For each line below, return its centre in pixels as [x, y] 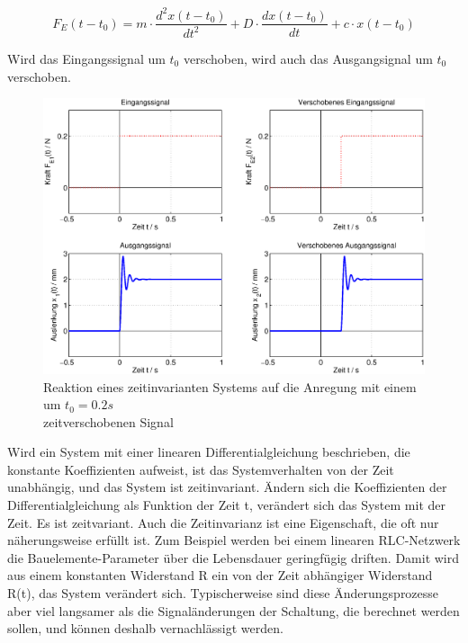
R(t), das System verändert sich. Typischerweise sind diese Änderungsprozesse [223, 593]
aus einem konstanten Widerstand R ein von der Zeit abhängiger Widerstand [220, 575]
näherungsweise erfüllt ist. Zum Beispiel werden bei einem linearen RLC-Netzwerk [234, 540]
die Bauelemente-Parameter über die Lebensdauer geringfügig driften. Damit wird [234, 557]
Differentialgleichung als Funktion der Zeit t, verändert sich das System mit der [227, 505]
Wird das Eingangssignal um [86, 58]
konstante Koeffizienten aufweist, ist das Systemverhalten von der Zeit [201, 469]
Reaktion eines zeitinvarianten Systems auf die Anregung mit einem [230, 386]
